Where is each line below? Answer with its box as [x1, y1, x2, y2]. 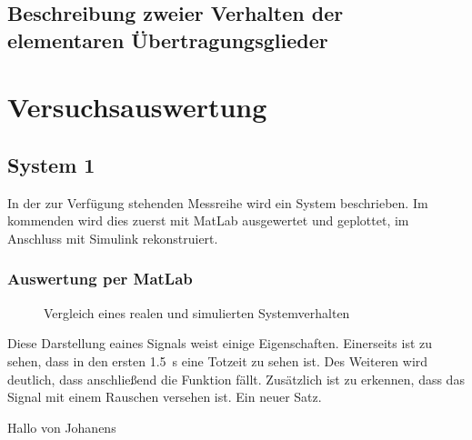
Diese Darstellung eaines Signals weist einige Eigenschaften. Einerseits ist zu [7, 334, 433, 353]
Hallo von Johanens [7, 417, 116, 436]
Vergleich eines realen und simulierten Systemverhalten [44, 303, 350, 322]
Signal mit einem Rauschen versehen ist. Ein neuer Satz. [7, 387, 322, 406]
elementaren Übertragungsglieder [7, 25, 328, 54]
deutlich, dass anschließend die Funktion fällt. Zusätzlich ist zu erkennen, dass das [7, 369, 465, 388]
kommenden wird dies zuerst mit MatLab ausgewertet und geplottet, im [7, 211, 409, 230]
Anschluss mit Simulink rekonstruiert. [7, 228, 218, 247]
